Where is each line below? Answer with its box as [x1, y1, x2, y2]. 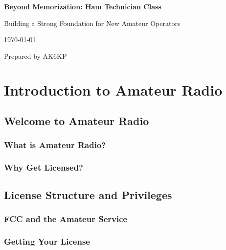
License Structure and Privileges [4, 187, 172, 202]
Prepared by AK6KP [4, 50, 67, 61]
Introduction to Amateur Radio [4, 79, 223, 100]
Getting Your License [4, 235, 90, 247]
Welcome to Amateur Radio [4, 113, 149, 128]
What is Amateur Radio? [4, 139, 106, 151]
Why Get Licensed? [4, 161, 83, 174]
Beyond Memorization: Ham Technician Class [4, 1, 161, 11]
